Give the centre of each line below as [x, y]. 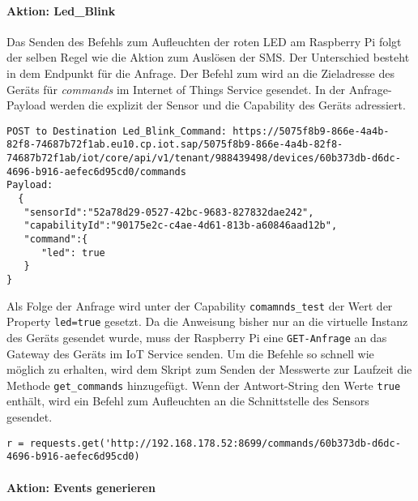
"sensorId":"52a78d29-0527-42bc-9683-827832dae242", [169, 212]
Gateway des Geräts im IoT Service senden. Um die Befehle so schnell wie [190, 353]
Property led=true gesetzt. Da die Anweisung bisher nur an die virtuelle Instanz [207, 321]
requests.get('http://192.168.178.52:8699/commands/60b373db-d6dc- [215, 443]
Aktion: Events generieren [81, 487]
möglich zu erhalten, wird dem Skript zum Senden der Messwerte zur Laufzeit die [209, 369]
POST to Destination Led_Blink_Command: [117, 131]
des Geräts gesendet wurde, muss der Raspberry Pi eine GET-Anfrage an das [197, 337]
